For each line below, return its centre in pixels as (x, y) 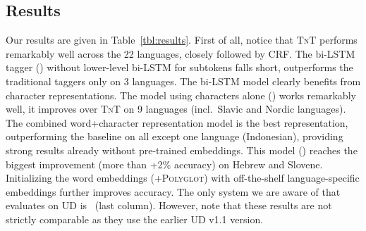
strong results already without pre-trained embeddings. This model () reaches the (182, 150)
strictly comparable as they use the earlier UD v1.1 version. (135, 219)
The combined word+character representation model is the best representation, (177, 122)
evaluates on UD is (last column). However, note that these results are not (169, 205)
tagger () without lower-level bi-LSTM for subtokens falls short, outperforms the (179, 67)
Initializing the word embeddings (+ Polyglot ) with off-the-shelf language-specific (183, 178)
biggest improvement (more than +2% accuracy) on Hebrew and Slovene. (164, 164)
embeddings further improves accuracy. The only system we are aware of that (173, 191)
